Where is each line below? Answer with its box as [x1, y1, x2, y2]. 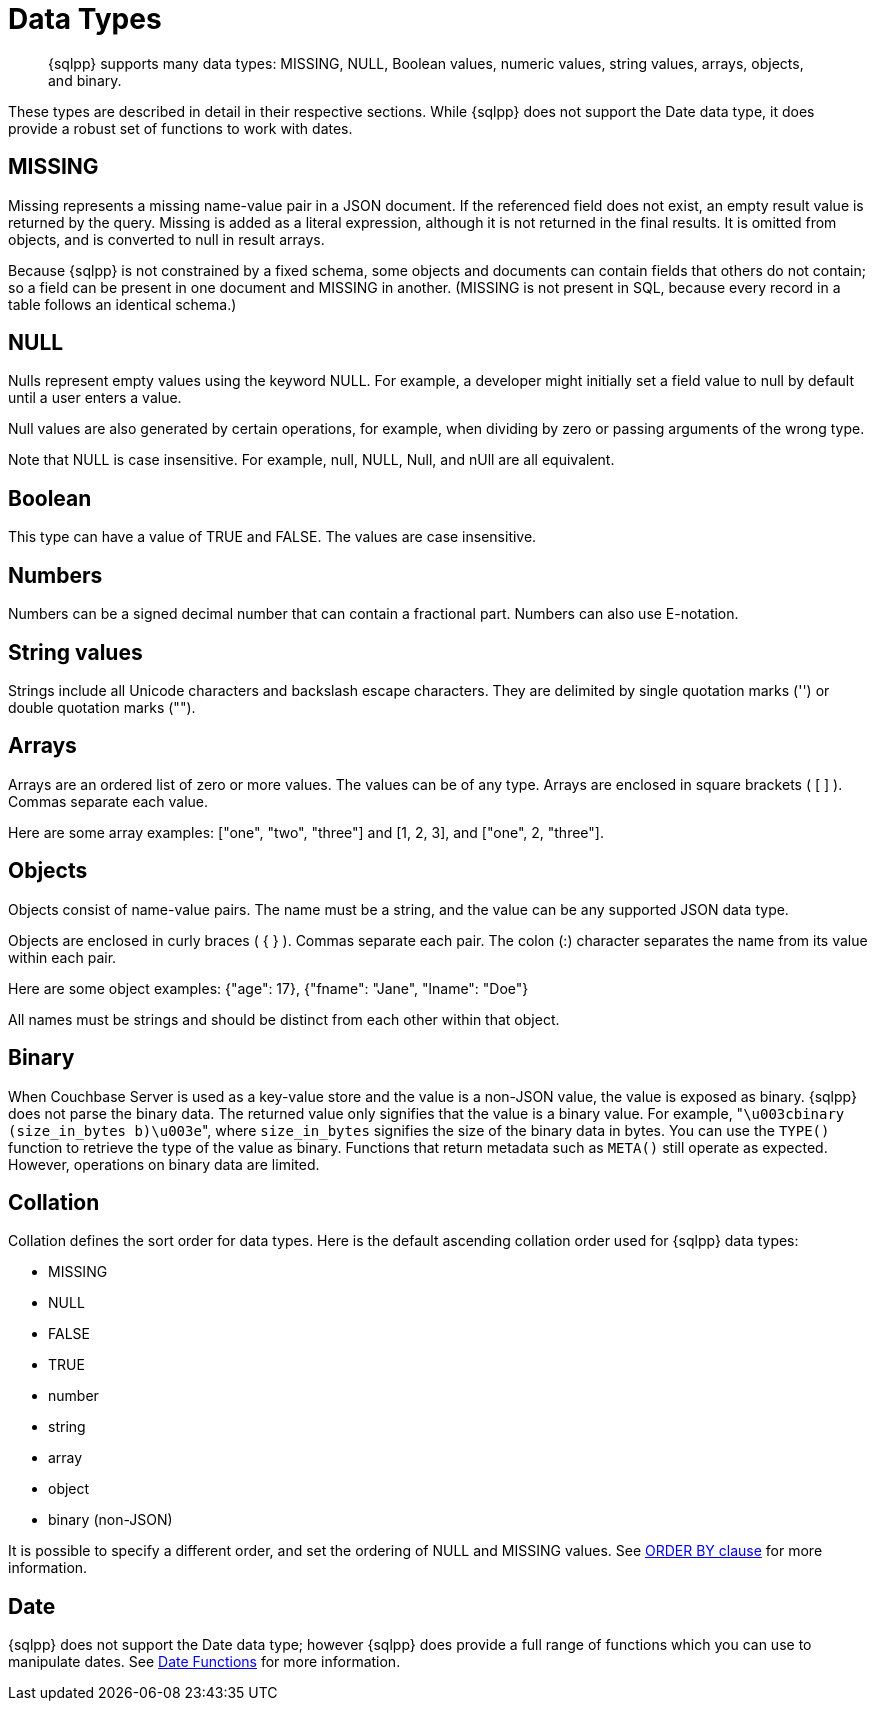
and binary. [48, 71, 122, 89]
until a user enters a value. [8, 389, 182, 407]
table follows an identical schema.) [8, 295, 237, 313]
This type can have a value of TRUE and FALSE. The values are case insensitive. [8, 528, 537, 546]
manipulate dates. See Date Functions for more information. [8, 1653, 401, 1671]
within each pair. [8, 948, 117, 966]
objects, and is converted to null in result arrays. [8, 230, 325, 248]
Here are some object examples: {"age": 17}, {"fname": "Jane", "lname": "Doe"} [8, 979, 529, 997]
